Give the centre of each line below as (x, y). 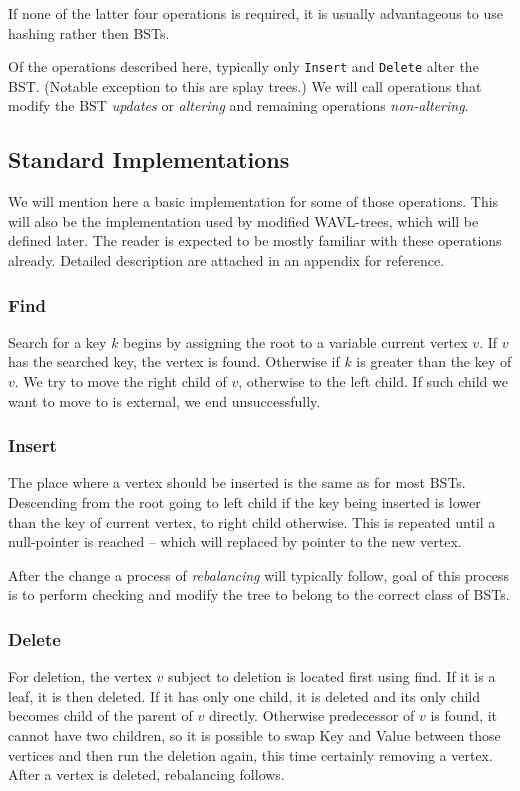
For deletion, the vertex (80, 676)
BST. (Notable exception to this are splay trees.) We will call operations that (245, 85)
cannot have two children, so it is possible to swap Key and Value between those (254, 734)
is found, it (464, 715)
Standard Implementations (149, 159)
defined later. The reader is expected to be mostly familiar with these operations (255, 240)
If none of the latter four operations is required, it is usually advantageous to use (255, 13)
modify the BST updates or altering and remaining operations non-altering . (238, 105)
